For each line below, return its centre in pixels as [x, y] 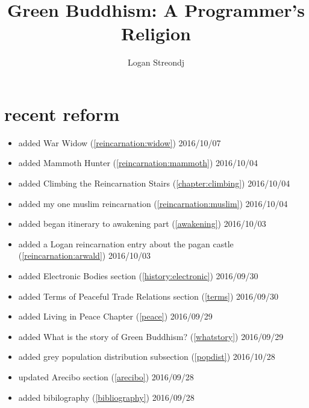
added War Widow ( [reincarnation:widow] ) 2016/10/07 [120, 142]
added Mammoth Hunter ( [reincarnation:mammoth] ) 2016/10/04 [138, 163]
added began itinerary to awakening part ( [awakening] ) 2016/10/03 [142, 224]
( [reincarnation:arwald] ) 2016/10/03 [84, 255]
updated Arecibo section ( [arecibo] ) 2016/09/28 [106, 376]
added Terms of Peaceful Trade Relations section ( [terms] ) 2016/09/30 [148, 296]
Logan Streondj [156, 62]
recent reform [62, 113]
